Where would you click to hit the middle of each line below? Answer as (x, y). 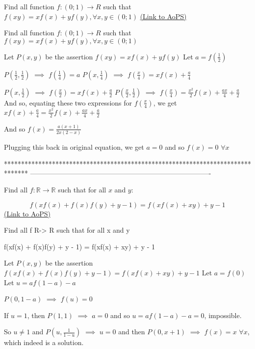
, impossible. (223, 315)
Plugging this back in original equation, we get (74, 147)
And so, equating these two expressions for (68, 102)
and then (132, 332)
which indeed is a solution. (44, 342)
